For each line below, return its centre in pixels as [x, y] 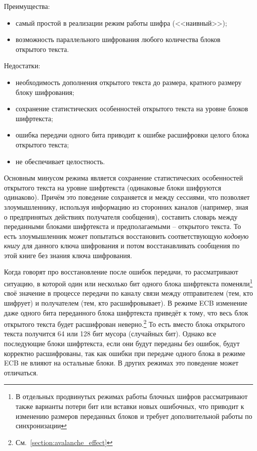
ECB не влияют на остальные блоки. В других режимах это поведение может [121, 363]
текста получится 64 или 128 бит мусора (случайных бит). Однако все [110, 334]
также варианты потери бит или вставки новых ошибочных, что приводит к [130, 406]
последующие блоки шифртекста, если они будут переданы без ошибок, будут [122, 343]
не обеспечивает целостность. [60, 161]
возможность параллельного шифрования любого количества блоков [118, 39]
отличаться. [21, 372]
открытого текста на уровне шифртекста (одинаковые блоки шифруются [113, 187]
